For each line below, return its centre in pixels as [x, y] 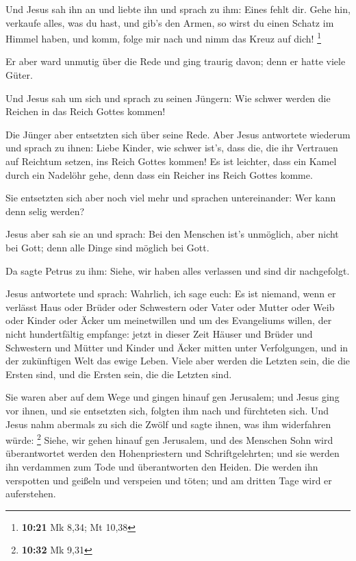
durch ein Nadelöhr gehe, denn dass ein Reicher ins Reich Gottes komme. [159, 174]
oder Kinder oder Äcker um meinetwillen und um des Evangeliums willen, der [169, 320]
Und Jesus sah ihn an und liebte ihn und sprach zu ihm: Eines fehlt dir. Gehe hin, [178, 9]
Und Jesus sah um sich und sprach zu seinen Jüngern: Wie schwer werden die [168, 98]
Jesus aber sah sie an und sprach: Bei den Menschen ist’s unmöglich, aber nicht [172, 234]
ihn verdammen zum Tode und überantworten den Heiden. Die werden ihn [162, 466]
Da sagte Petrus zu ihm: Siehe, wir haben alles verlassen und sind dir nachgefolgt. [178, 270]
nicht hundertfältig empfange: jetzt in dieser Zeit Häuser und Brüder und [159, 333]
